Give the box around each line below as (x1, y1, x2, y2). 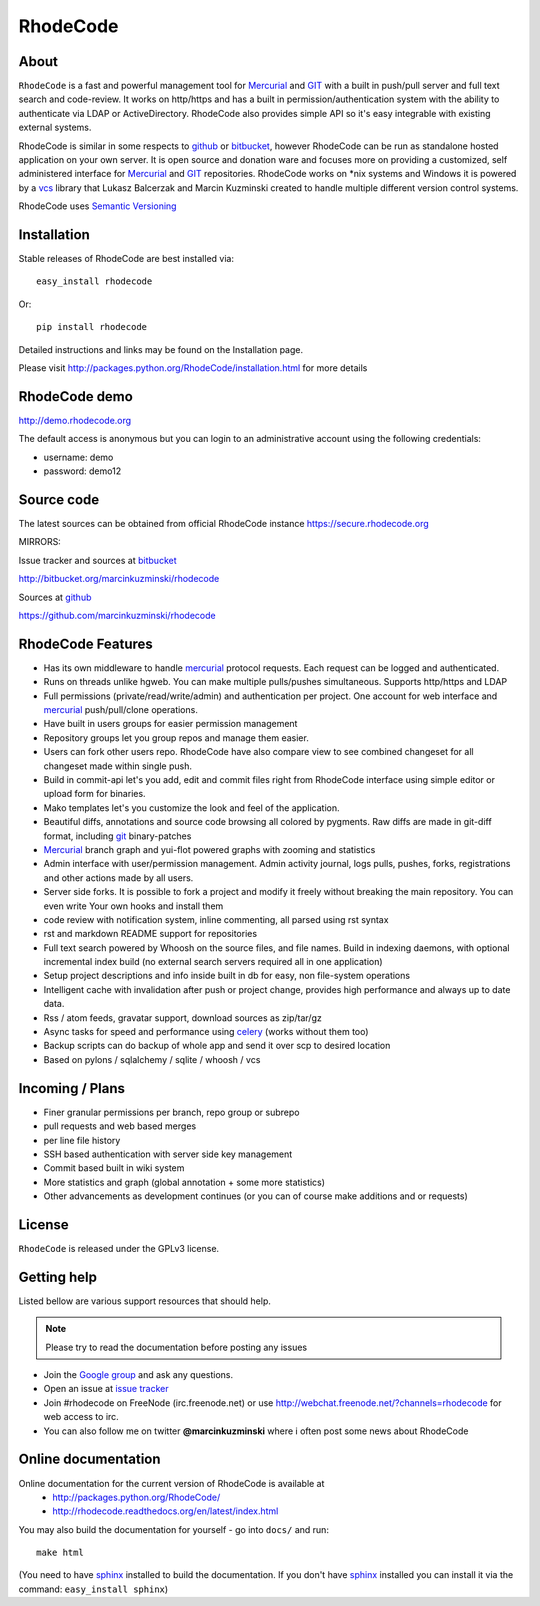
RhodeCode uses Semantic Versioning (18, 200, 177, 212)
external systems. (18, 121, 92, 134)
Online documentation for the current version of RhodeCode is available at (18, 1477, 325, 1489)
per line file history (43, 1134, 121, 1146)
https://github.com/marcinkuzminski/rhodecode (18, 609, 216, 621)
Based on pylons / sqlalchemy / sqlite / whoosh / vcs (43, 1053, 261, 1065)
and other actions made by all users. (43, 871, 194, 884)
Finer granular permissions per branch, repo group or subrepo (43, 1106, 300, 1118)
